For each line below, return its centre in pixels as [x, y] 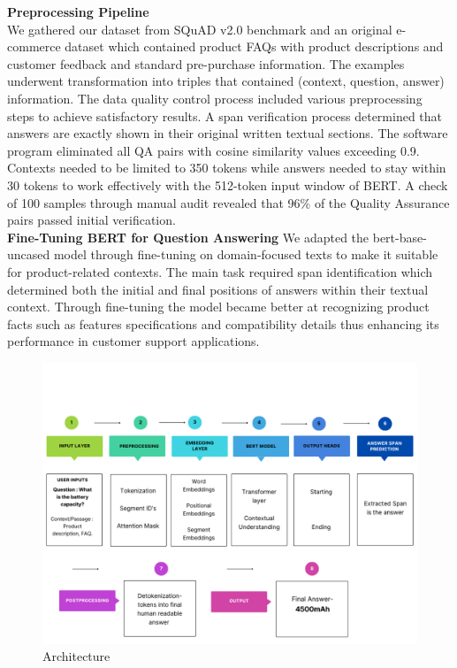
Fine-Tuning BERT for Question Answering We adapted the [188, 237]
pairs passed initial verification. [91, 220]
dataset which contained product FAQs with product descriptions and [254, 46]
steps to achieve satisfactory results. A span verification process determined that [225, 115]
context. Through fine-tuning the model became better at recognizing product [218, 307]
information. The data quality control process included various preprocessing [215, 98]
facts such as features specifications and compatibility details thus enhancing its [223, 323]
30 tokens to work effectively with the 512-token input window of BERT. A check [228, 184]
